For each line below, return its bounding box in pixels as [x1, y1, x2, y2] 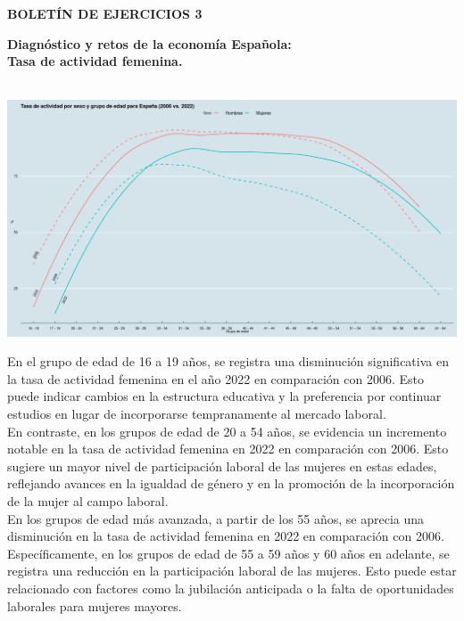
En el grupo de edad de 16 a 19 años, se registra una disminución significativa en [7, 352, 449, 371]
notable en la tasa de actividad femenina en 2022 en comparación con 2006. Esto [7, 439, 449, 458]
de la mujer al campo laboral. [7, 492, 169, 510]
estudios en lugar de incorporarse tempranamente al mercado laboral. [7, 404, 386, 423]
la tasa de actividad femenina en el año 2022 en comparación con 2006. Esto [7, 369, 425, 388]
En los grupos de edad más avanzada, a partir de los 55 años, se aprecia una [7, 509, 425, 527]
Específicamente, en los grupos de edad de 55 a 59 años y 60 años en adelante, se [7, 543, 450, 562]
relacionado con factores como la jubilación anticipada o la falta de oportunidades [7, 578, 454, 597]
